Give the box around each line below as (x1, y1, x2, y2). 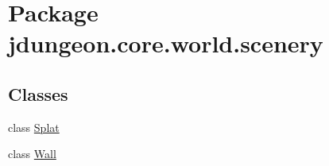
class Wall (8, 145, 56, 162)
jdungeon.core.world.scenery (8, 27, 323, 60)
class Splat (8, 118, 60, 135)
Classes (8, 81, 68, 106)
